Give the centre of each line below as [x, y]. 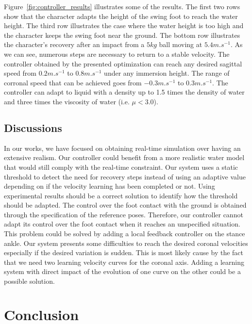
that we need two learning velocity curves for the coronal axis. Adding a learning [124, 262]
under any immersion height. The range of [167, 73]
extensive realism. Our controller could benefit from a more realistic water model [124, 157]
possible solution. [29, 281]
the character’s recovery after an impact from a [74, 44]
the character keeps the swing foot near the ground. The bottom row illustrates [122, 35]
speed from [20, 73]
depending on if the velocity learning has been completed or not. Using [109, 186]
